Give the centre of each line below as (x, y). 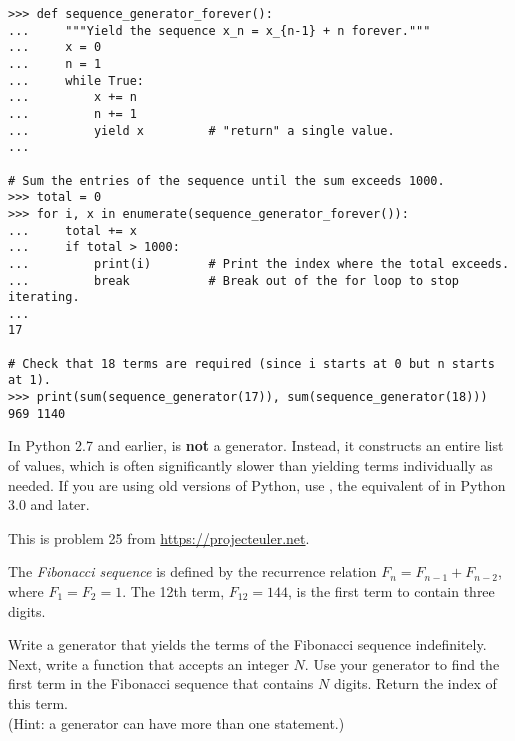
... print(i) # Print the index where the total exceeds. (259, 263)
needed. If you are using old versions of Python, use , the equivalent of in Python (257, 484)
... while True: (76, 80)
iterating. (44, 297)
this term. (38, 702)
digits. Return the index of (415, 683)
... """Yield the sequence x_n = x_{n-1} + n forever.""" (219, 30)
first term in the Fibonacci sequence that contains (161, 683)
